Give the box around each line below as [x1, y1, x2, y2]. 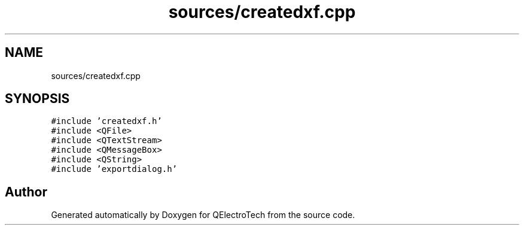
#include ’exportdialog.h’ [51, 164, 178, 174]
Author [5, 184, 47, 199]
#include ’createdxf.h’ [51, 116, 162, 126]
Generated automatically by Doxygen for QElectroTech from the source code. [51, 210, 355, 220]
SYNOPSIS [5, 91, 70, 107]
